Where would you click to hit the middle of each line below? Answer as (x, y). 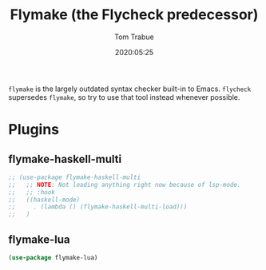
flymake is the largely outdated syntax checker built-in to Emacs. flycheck (130, 89)
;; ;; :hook (32, 192)
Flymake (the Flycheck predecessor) (134, 15)
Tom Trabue (134, 37)
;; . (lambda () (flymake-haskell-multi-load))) (98, 207)
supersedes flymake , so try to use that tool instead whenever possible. (124, 97)
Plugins (34, 130)
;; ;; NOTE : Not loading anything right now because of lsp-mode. (125, 185)
